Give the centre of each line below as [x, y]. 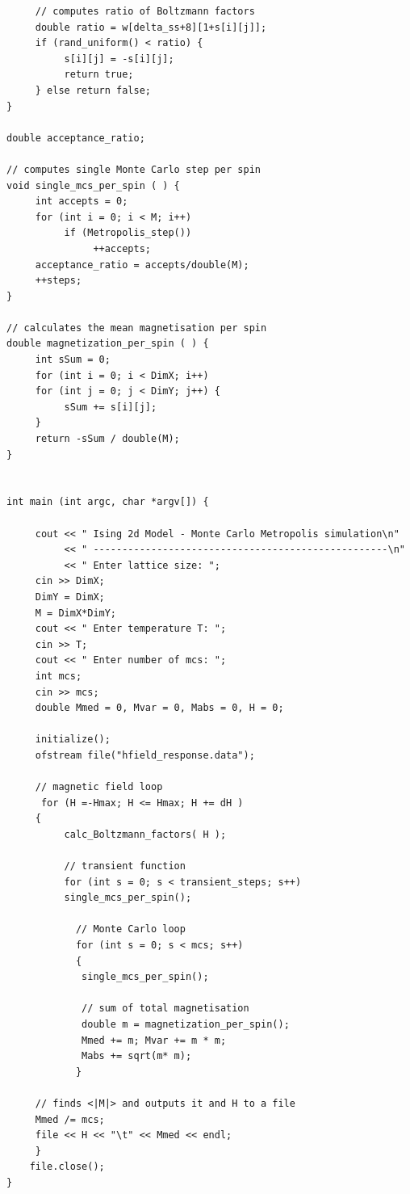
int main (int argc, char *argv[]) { [108, 502]
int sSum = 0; [73, 360]
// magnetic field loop [99, 787]
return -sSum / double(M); [107, 439]
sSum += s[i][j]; [111, 407]
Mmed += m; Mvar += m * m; [154, 1040]
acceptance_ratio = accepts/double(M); [142, 265]
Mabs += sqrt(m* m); [137, 1056]
